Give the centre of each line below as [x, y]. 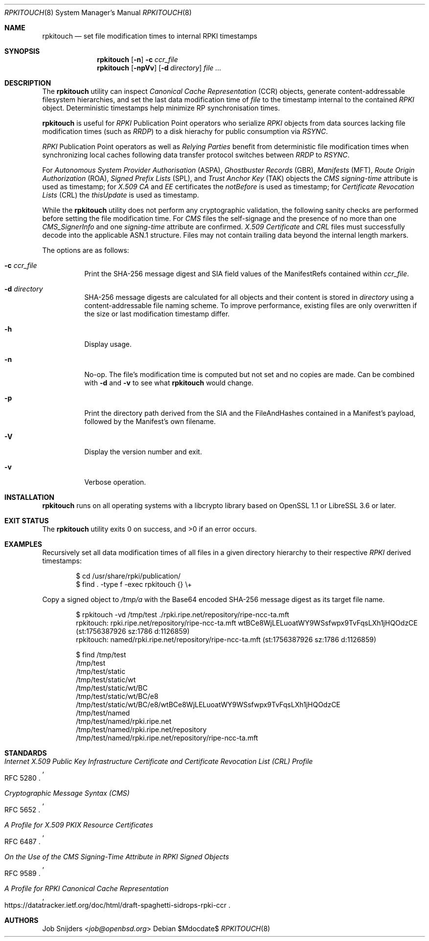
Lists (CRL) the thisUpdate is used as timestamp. [121, 195]
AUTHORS [22, 920]
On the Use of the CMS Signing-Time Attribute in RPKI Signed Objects [117, 857]
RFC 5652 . [23, 810]
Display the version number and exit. [143, 452]
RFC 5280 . [23, 778]
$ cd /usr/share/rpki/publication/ [128, 576]
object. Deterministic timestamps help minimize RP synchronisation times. [161, 108]
